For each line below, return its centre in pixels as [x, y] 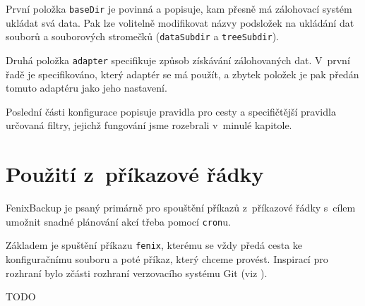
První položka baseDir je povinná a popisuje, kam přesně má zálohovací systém [179, 8]
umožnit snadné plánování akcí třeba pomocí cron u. [118, 221]
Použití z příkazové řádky [135, 174]
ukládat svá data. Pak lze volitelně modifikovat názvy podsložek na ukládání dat [180, 22]
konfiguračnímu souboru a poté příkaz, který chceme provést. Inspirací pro [167, 258]
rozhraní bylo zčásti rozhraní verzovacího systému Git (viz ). [137, 273]
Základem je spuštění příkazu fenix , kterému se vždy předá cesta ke [154, 245]
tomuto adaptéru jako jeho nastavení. [86, 88]
